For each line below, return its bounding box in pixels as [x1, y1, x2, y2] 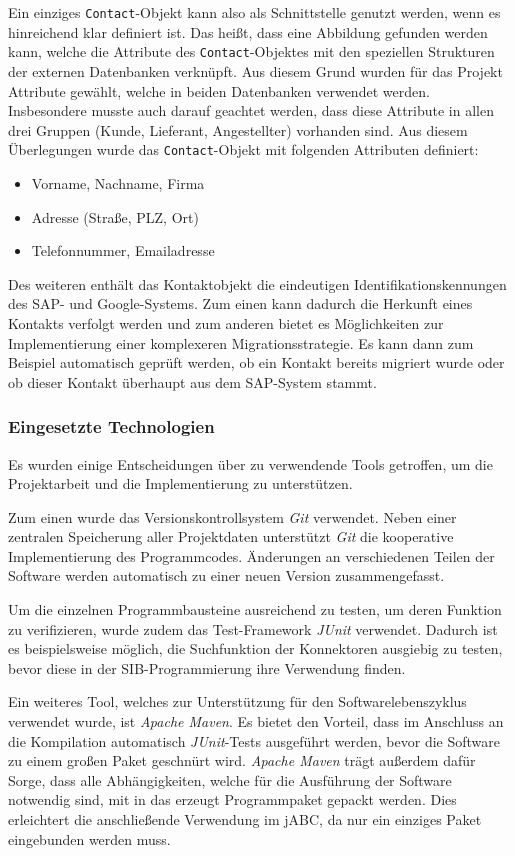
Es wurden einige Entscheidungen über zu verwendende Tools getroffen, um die [8, 453, 493, 474]
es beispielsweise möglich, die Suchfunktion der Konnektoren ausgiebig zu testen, [8, 638, 503, 659]
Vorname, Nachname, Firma [31, 172, 205, 193]
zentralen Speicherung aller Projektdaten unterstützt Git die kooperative [8, 526, 454, 547]
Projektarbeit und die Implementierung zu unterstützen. [8, 473, 353, 494]
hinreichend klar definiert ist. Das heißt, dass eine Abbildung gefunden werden [8, 21, 488, 42]
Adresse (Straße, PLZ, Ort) [31, 206, 199, 227]
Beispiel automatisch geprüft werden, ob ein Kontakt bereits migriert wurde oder [8, 352, 505, 373]
